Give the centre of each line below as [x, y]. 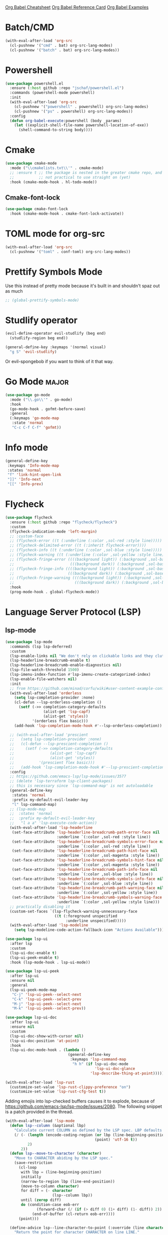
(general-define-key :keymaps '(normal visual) [56, 347]
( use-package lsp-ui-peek [32, 971]
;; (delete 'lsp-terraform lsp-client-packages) [61, 781]
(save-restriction [33, 1163]
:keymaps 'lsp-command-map [98, 1059]
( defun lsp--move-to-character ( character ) [55, 1153]
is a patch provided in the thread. [39, 1112]
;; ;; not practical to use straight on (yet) [70, 177]
